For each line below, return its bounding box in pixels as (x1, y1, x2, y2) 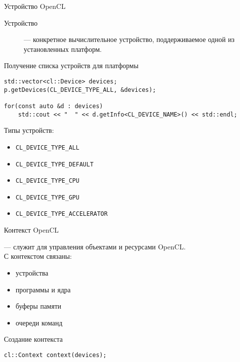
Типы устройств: (4, 125, 54, 135)
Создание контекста (4, 334, 63, 344)
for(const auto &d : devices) (4, 102, 103, 110)
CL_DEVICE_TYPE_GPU (15, 194, 80, 201)
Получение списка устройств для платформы (4, 60, 139, 71)
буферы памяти (15, 301, 62, 311)
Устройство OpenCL (4, 1, 66, 11)
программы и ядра (15, 284, 71, 294)
